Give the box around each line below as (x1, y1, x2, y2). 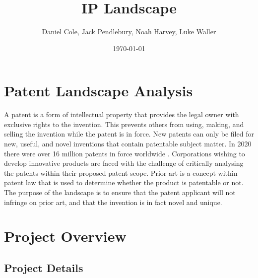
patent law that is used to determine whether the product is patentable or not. (4, 177, 244, 188)
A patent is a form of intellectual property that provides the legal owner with (4, 109, 239, 120)
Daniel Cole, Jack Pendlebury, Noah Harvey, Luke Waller (42, 26, 216, 37)
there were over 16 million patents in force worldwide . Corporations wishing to (4, 148, 245, 158)
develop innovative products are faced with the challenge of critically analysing (4, 158, 244, 168)
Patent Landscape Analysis (4, 80, 193, 101)
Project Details (4, 260, 83, 275)
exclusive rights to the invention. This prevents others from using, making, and (4, 119, 244, 129)
